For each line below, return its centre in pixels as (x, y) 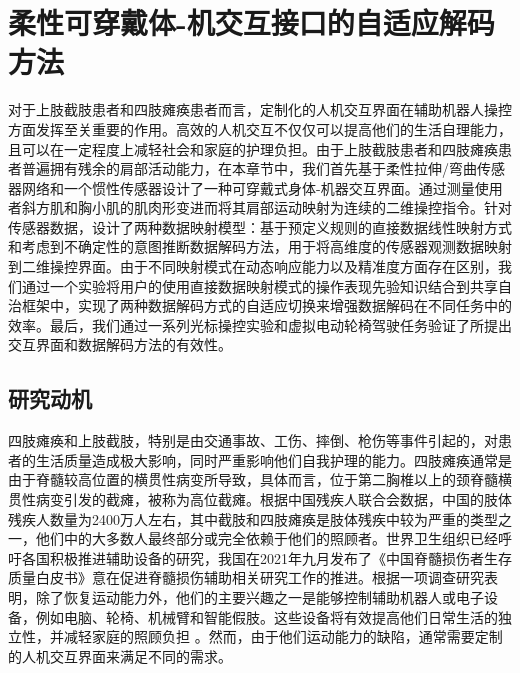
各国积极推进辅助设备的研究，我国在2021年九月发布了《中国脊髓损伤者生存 (266, 557)
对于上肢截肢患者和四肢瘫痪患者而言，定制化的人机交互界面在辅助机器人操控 (260, 109)
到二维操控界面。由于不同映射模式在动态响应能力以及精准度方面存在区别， (253, 266)
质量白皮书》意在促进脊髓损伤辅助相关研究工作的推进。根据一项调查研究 (246, 577)
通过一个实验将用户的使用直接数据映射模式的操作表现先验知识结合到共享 (259, 285)
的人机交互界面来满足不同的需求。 (120, 655)
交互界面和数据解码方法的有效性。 (120, 344)
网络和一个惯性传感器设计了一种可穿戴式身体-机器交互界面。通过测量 (248, 187)
